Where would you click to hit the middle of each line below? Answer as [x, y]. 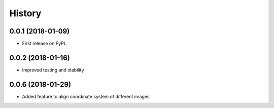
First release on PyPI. [44, 44]
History [25, 13]
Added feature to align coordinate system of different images [86, 96]
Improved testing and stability [53, 70]
